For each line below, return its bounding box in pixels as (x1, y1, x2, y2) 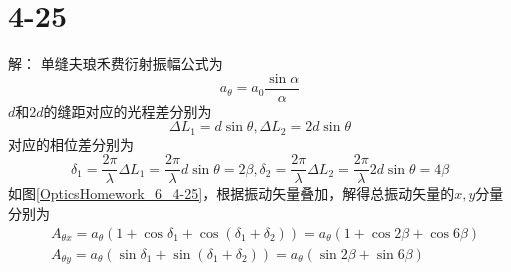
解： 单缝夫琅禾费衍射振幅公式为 (8, 53, 223, 74)
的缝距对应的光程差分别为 (43, 100, 212, 121)
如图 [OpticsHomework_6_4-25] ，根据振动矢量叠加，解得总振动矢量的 (8, 183, 455, 204)
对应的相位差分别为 (8, 133, 134, 154)
